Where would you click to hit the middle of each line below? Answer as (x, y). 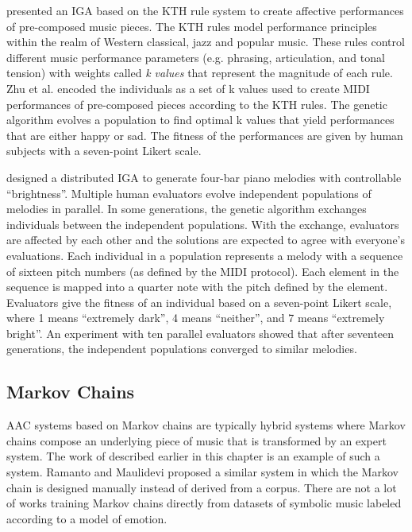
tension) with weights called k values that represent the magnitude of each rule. (200, 73)
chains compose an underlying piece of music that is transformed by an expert (196, 440)
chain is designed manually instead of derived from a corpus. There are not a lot (202, 487)
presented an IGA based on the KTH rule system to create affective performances (205, 10)
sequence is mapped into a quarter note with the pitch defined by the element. (197, 287)
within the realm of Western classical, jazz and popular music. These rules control (206, 42)
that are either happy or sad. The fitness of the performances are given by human (205, 135)
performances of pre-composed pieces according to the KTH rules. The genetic (197, 104)
